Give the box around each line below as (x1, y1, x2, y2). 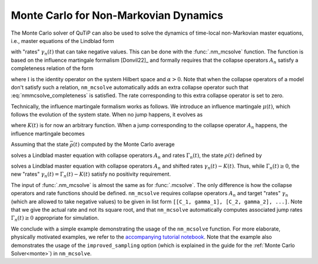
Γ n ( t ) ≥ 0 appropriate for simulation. (11, 215, 100, 223)
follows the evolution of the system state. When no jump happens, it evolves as (11, 111, 203, 118)
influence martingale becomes (11, 130, 85, 137)
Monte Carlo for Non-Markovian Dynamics (11, 9, 224, 22)
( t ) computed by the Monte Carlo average (72, 141, 175, 148)
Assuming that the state (11, 141, 69, 148)
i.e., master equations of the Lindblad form (11, 37, 114, 44)
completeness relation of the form (11, 65, 94, 72)
